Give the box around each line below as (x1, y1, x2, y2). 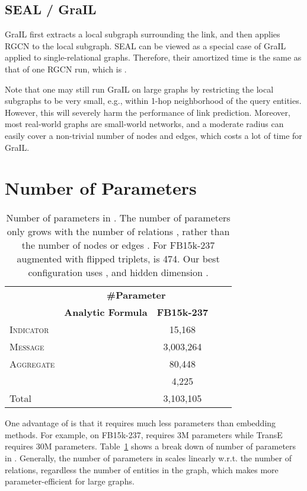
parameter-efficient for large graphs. (5, 475, 135, 487)
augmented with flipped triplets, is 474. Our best (17, 252, 220, 266)
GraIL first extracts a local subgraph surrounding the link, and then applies (5, 28, 280, 40)
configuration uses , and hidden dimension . (28, 265, 209, 280)
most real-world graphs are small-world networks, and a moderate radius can (5, 118, 284, 130)
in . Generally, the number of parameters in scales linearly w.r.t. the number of (5, 452, 292, 464)
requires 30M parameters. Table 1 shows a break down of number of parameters (5, 440, 296, 452)
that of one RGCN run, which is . (5, 62, 127, 75)
